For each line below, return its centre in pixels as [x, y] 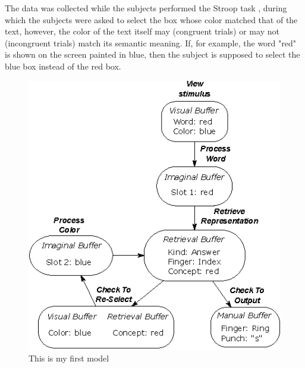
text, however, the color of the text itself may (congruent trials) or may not [142, 31]
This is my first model [69, 358]
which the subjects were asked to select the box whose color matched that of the [151, 19]
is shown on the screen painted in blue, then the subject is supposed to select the [152, 54]
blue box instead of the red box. [63, 66]
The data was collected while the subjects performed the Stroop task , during [146, 8]
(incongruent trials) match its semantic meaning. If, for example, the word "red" [150, 43]
